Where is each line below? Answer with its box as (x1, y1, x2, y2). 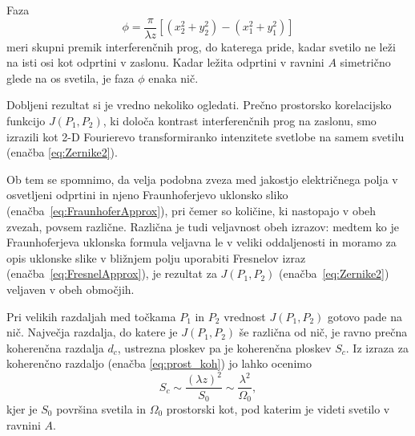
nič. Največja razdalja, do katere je (6, 324, 178, 340)
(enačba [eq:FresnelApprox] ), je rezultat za (6, 265, 217, 282)
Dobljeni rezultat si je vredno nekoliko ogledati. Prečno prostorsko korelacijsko (6, 96, 392, 113)
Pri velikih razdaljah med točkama (6, 308, 176, 324)
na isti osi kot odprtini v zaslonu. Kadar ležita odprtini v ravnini (6, 54, 324, 71)
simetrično (340, 54, 391, 71)
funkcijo (6, 112, 46, 129)
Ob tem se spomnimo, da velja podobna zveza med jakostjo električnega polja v (6, 170, 398, 187)
